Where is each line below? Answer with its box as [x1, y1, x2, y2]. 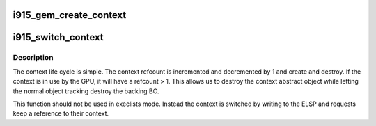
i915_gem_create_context [13, 9, 127, 21]
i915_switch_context [13, 31, 104, 43]
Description [13, 53, 54, 63]
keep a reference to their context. [13, 109, 109, 118]
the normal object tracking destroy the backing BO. [13, 87, 159, 95]
